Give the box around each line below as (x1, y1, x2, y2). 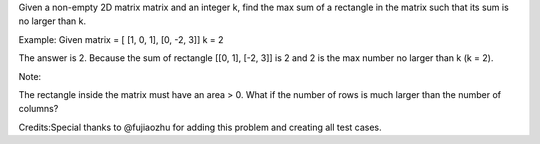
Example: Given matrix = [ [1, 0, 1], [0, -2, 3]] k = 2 (18, 33, 224, 45)
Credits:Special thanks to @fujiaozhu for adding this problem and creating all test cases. (18, 121, 382, 133)
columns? (18, 103, 59, 115)
